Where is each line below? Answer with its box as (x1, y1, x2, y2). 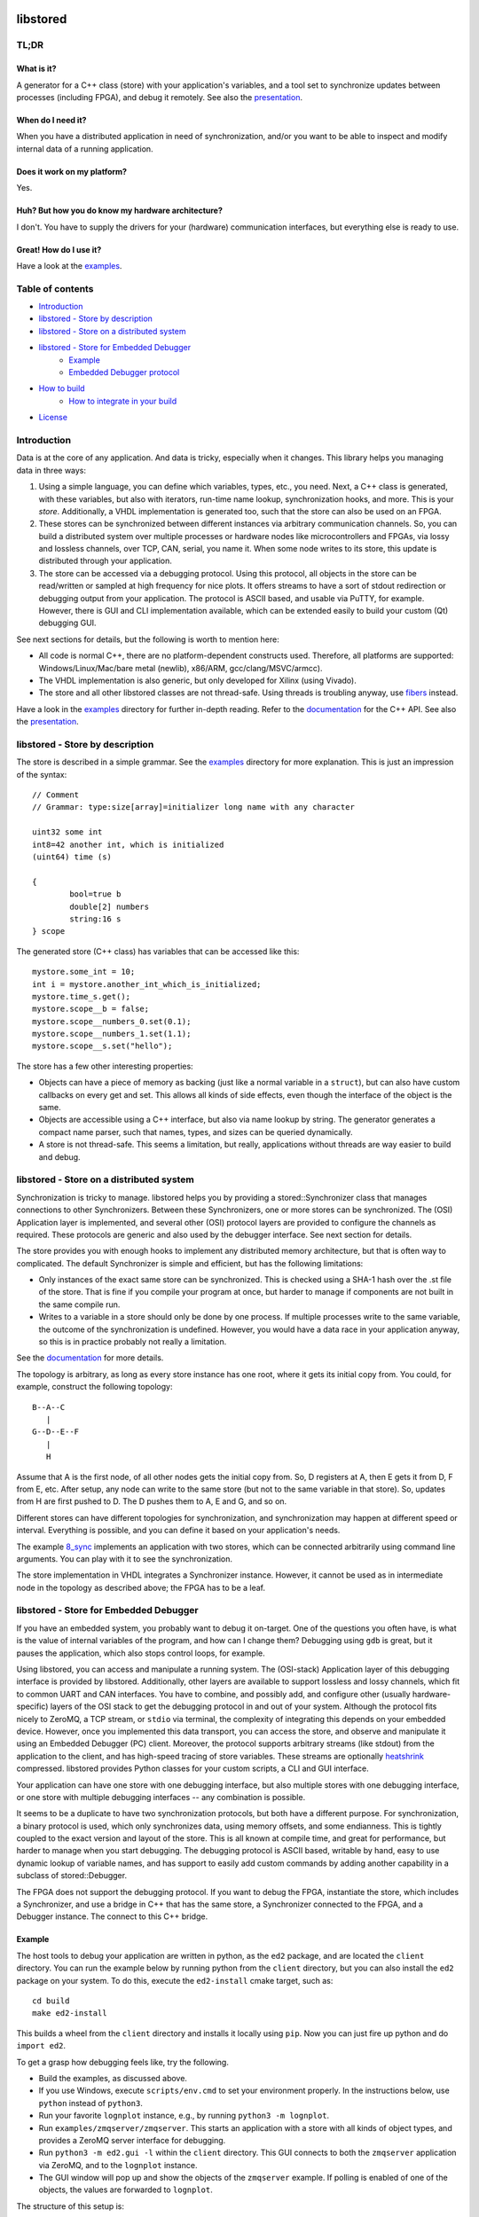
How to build (38, 383, 85, 394)
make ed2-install (32, 2009, 107, 2018)
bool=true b (69, 889, 122, 899)
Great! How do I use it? (16, 244, 102, 255)
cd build (32, 1995, 70, 2006)
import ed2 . (16, 2041, 67, 2051)
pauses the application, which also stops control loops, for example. (16, 1648, 265, 1658)
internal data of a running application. (16, 143, 154, 154)
